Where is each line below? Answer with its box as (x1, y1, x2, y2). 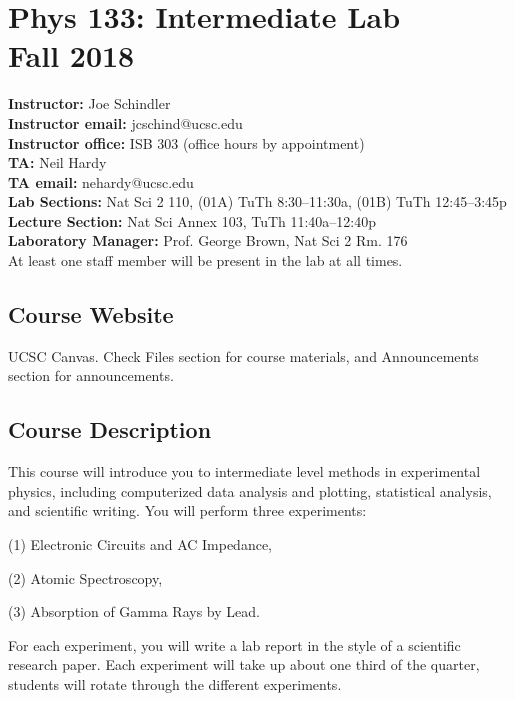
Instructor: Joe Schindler (8, 93, 171, 114)
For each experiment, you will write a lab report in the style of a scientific (8, 634, 461, 655)
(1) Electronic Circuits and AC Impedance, (8, 534, 273, 555)
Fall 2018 (8, 35, 135, 76)
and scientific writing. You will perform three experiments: (8, 500, 367, 521)
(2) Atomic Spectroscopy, (8, 567, 163, 588)
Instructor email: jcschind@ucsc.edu (8, 112, 243, 133)
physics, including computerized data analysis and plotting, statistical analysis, (8, 480, 492, 501)
